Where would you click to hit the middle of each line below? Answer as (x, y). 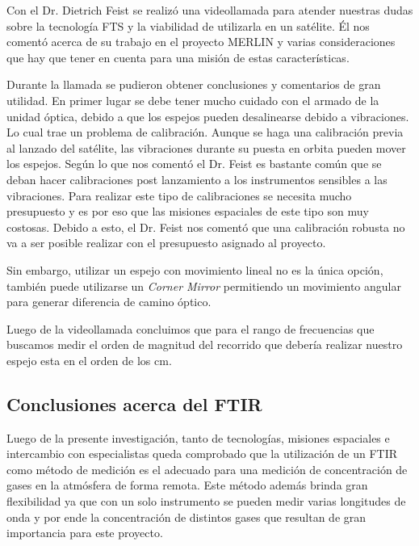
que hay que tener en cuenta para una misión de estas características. (178, 57)
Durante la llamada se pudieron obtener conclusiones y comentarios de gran (194, 84)
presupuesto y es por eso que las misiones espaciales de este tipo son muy (188, 211)
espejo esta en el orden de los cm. (89, 360)
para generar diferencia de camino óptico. (109, 302)
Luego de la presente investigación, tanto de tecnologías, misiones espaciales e (198, 437)
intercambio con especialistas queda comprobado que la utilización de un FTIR (202, 454)
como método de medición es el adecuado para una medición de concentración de (207, 469)
